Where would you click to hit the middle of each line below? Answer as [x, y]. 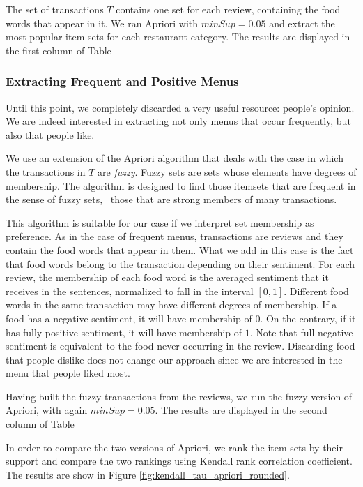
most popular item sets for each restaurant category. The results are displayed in [178, 37]
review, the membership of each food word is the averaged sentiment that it [167, 277]
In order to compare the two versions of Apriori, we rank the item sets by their [174, 447]
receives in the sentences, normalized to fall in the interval [130, 291]
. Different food [316, 291]
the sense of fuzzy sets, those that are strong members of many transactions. [171, 199]
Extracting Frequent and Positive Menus [122, 81]
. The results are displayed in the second [241, 410]
